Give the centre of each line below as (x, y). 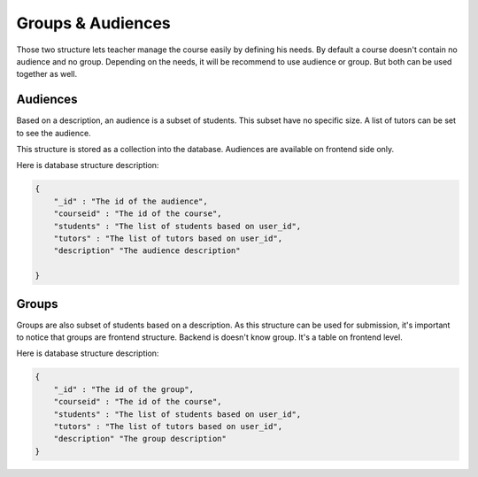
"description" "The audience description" (147, 251)
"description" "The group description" (140, 439)
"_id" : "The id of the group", (124, 389)
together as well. (47, 74)
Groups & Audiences (94, 23)
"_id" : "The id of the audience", (131, 201)
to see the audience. (54, 133)
